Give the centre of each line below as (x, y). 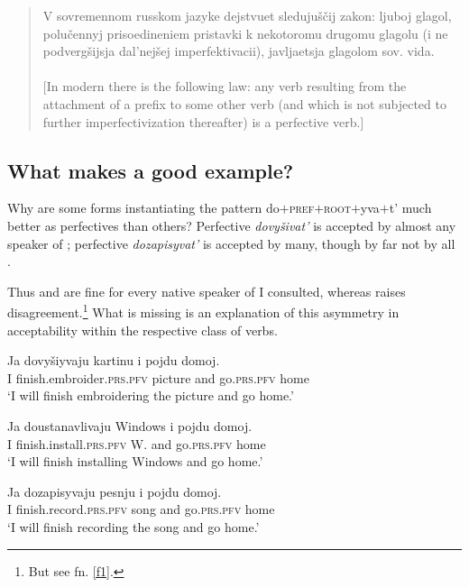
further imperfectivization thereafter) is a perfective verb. (202, 121)
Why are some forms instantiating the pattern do (143, 208)
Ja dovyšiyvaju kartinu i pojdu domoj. (114, 360)
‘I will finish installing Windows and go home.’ (135, 461)
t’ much (410, 208)
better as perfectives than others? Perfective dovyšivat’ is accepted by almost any (232, 225)
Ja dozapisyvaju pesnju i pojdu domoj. (115, 491)
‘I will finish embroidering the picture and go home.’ (151, 395)
